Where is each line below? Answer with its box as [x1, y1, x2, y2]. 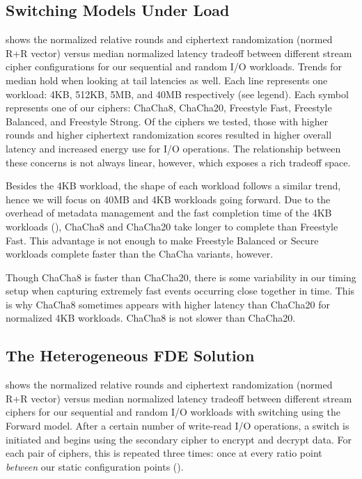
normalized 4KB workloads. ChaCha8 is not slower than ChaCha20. [6, 311, 296, 325]
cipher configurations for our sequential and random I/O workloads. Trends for [6, 59, 342, 74]
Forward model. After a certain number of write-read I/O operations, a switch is [6, 418, 349, 433]
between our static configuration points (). [6, 459, 184, 473]
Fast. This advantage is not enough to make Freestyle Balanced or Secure [6, 233, 319, 247]
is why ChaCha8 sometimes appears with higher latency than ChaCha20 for [6, 297, 330, 311]
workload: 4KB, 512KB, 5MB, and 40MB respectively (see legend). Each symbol [6, 86, 349, 101]
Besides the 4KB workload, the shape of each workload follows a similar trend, [6, 178, 341, 193]
